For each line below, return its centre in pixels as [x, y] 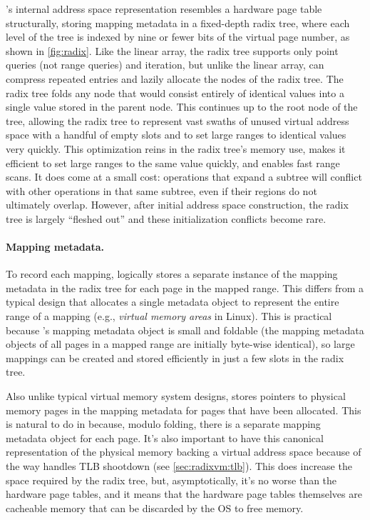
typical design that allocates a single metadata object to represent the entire [173, 302]
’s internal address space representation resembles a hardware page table [164, 9]
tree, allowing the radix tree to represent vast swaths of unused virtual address [178, 120]
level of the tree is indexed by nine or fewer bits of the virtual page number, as [178, 37]
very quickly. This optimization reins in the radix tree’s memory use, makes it [176, 148]
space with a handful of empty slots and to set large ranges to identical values [176, 135]
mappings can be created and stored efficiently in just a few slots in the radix [175, 357]
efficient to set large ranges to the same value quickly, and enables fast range [173, 162]
